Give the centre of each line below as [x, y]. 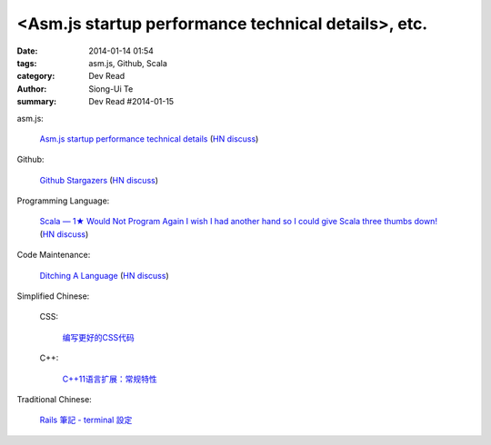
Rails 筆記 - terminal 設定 [86, 420]
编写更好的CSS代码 [99, 337]
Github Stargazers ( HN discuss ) [99, 180]
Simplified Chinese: [53, 296]
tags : [27, 63]
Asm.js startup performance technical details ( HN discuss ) [149, 138]
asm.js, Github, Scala [128, 63]
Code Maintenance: [54, 255]
